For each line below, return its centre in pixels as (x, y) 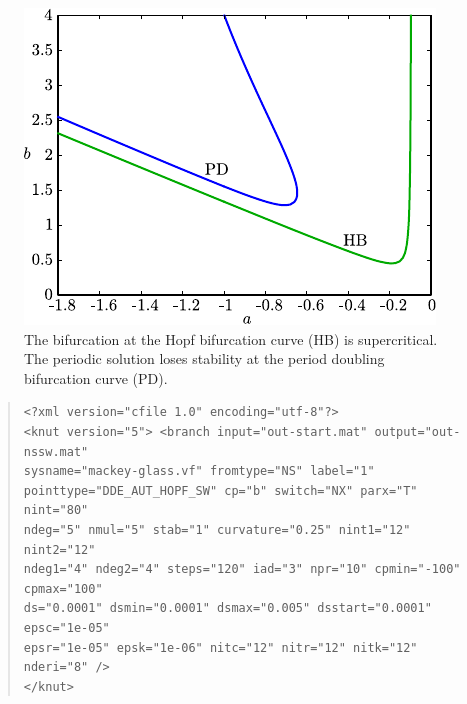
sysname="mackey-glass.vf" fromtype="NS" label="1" (199, 471)
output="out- (417, 431)
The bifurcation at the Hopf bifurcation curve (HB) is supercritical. (231, 338)
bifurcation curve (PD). (96, 377)
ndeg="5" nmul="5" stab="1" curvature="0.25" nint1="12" (217, 529)
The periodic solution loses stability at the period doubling (204, 358)
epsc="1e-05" (66, 627)
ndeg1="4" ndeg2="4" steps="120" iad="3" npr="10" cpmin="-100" (242, 569)
